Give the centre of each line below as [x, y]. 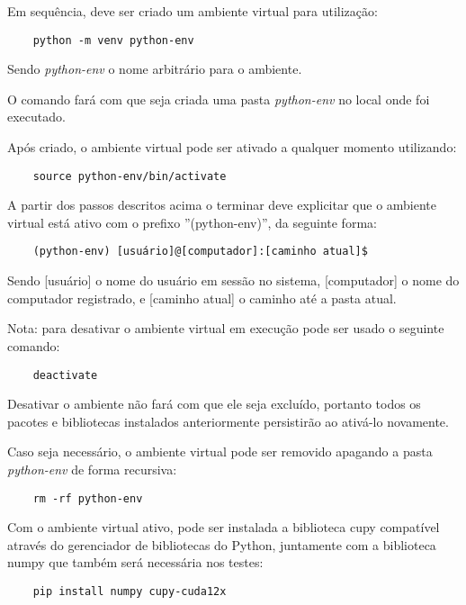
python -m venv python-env [113, 40]
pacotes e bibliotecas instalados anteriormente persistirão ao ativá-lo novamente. [228, 421]
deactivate [65, 375]
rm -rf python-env [88, 498]
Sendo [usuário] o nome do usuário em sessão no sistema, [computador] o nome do [233, 280]
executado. [36, 117]
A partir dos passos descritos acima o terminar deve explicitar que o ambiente [222, 205]
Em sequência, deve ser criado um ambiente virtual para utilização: [193, 11]
